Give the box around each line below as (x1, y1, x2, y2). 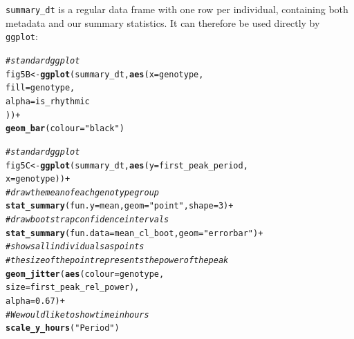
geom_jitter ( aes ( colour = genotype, (6, 269, 165, 279)
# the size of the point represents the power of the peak (6, 255, 229, 266)
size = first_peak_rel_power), (6, 282, 140, 293)
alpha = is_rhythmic (6, 96, 90, 106)
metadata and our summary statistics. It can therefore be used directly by (6, 15, 320, 30)
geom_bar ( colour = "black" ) (6, 124, 124, 134)
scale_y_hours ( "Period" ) (6, 323, 120, 333)
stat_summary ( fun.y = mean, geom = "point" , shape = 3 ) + (6, 201, 234, 211)
